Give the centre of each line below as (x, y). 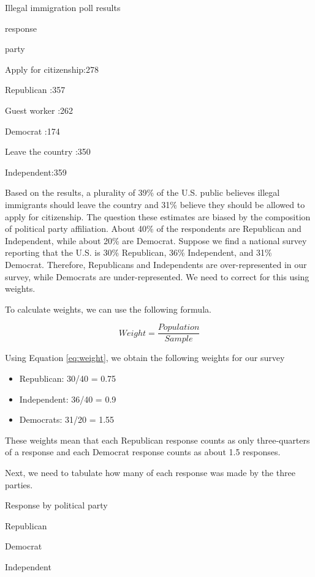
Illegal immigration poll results (63, 7)
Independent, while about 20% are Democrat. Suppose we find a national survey (156, 240)
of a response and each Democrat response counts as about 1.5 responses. (143, 452)
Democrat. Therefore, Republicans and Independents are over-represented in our (156, 264)
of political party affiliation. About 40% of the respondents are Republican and (153, 229)
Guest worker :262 (39, 110)
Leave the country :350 (48, 151)
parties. (19, 484)
